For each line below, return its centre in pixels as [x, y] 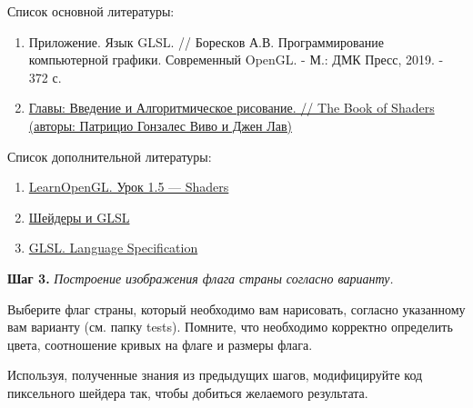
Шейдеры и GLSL [79, 217]
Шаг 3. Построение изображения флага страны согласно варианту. [201, 278]
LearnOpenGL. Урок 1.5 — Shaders [129, 187]
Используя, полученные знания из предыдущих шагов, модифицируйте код [215, 375]
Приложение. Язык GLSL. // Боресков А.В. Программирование [206, 41]
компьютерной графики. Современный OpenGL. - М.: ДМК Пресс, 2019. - [236, 60]
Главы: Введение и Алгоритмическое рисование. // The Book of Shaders [231, 108]
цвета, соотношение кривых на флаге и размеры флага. [160, 344]
